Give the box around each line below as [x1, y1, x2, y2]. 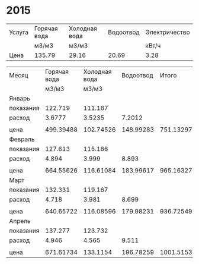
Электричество [145, 28, 190, 36]
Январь [9, 94, 31, 102]
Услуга [9, 28, 28, 36]
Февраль [9, 135, 35, 143]
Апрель [9, 216, 31, 225]
